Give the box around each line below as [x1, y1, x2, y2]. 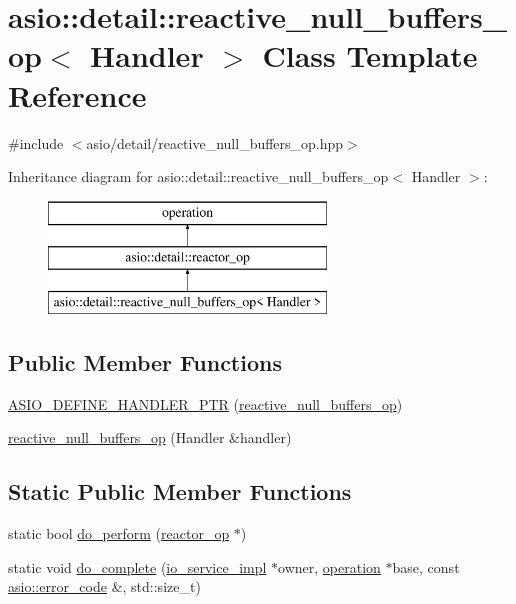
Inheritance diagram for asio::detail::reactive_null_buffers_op [8, 166, 389, 187]
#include [8, 132, 64, 153]
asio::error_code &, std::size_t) [8, 576, 201, 597]
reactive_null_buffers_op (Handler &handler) [8, 427, 292, 448]
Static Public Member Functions [8, 476, 352, 507]
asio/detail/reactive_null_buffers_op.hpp [86, 132, 344, 153]
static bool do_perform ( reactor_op [8, 523, 230, 544]
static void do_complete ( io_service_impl [8, 556, 267, 577]
